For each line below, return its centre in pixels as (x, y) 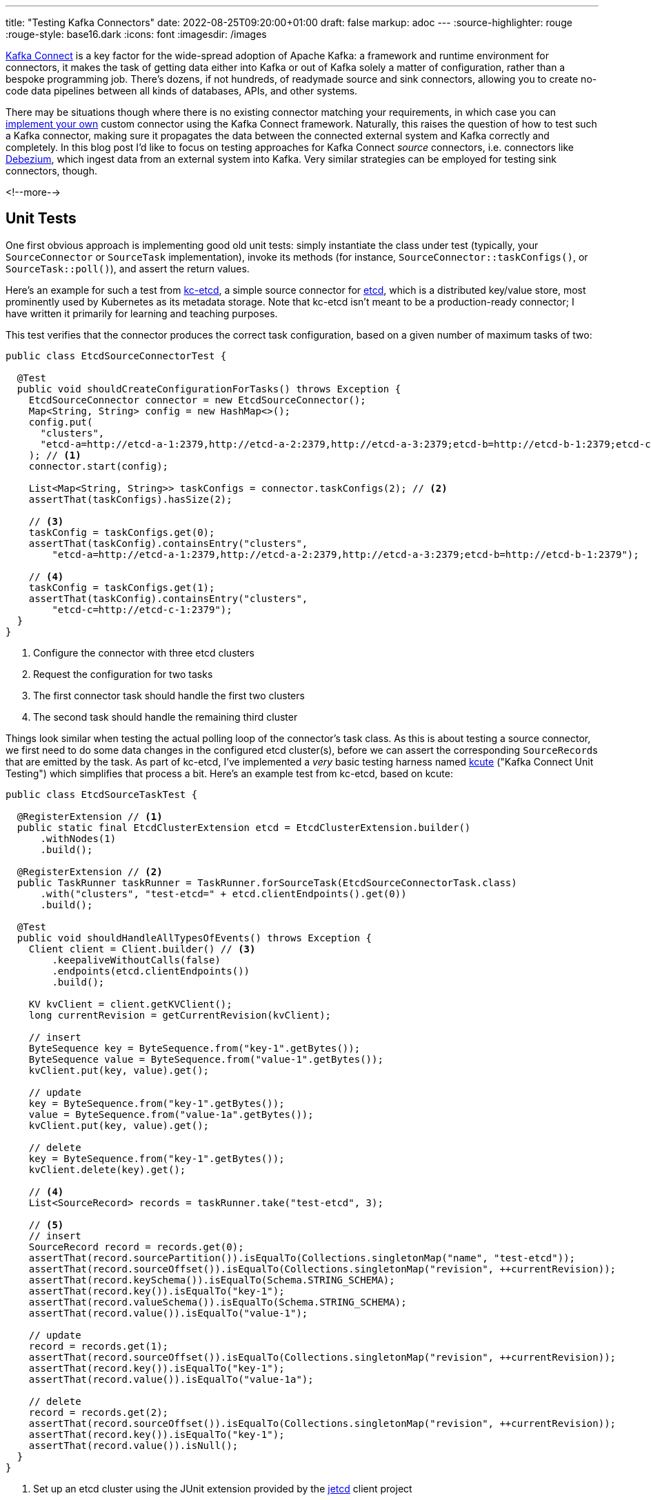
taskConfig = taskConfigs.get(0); (122, 532)
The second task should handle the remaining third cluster (166, 717)
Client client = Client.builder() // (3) (142, 949)
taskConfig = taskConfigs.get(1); (122, 587)
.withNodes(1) (78, 838)
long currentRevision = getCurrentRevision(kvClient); (180, 1015)
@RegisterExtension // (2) (90, 871)
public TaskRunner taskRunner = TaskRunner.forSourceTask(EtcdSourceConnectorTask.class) (267, 882)
